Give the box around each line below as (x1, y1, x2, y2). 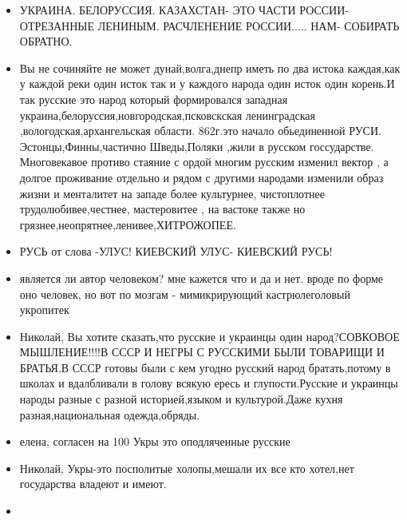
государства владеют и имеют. (19, 475, 167, 492)
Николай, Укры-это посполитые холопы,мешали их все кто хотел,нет (19, 459, 354, 476)
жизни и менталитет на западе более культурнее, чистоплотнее (19, 185, 325, 201)
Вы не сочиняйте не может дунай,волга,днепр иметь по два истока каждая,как (19, 59, 401, 76)
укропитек (19, 301, 69, 318)
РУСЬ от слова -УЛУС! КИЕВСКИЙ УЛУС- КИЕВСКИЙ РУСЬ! (19, 243, 333, 260)
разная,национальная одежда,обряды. (19, 406, 200, 423)
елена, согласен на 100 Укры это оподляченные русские (19, 433, 290, 450)
